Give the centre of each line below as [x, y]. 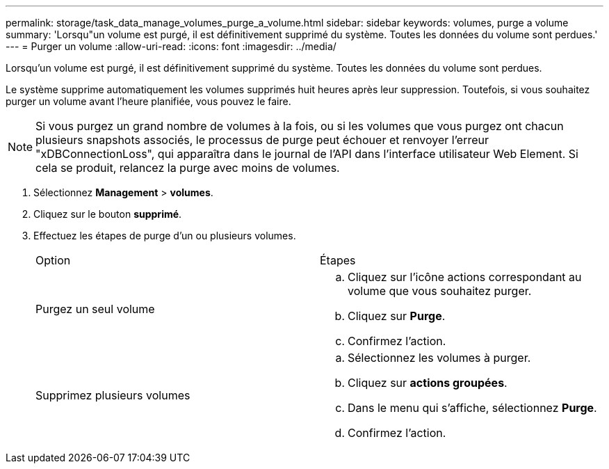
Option [53, 260]
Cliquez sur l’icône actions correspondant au [465, 277]
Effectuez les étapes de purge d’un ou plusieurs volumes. [165, 236]
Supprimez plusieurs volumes [113, 395]
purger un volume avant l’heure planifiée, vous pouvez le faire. [148, 101]
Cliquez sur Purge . [397, 316]
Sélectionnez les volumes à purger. [439, 358]
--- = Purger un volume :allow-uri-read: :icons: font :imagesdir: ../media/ [171, 46]
